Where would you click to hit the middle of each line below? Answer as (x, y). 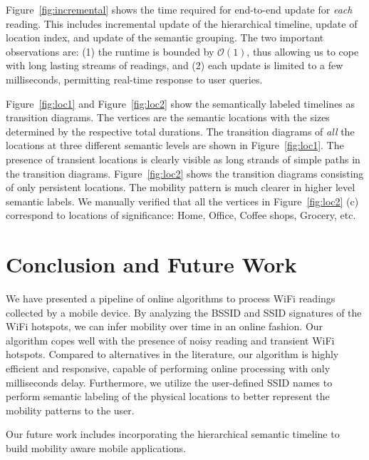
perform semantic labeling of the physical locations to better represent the (168, 396)
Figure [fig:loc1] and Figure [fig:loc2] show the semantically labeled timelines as (181, 103)
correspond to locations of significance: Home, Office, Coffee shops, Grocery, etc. (181, 215)
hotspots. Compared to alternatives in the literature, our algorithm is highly (172, 354)
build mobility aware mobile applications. (96, 448)
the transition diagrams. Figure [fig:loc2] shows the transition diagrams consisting (185, 173)
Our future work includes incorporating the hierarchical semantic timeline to (173, 434)
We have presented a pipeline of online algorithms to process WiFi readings (171, 298)
